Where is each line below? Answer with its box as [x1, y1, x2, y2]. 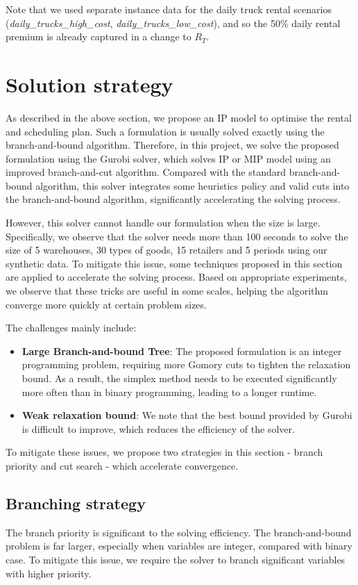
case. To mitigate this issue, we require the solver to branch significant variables [6, 552, 346, 566]
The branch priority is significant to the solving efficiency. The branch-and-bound [6, 525, 352, 539]
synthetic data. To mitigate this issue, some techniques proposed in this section [6, 256, 343, 270]
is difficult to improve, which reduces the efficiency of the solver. [22, 421, 295, 436]
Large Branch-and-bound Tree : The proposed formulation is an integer [22, 343, 342, 358]
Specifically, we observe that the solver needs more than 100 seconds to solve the [6, 229, 348, 243]
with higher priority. [6, 566, 92, 580]
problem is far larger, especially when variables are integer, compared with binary [6, 538, 352, 553]
